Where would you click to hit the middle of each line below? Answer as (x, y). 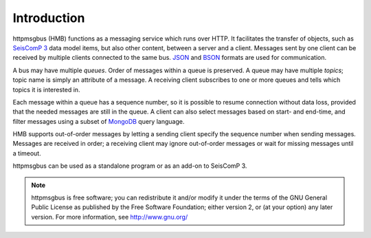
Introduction (49, 18)
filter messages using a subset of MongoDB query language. (99, 121)
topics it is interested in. (46, 89)
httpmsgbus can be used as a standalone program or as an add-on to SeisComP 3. (130, 166)
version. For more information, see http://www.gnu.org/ (110, 217)
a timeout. (27, 153)
